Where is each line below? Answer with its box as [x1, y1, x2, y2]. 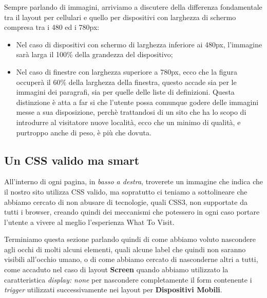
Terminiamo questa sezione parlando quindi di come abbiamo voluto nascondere [4, 234, 256, 244]
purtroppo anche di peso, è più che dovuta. [16, 127, 151, 137]
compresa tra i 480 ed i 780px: [4, 22, 100, 32]
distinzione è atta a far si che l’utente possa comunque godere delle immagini [16, 96, 259, 107]
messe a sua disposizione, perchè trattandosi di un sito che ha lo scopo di [16, 107, 246, 117]
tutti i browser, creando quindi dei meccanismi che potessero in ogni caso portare [4, 206, 260, 217]
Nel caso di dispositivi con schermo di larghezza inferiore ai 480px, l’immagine [16, 39, 262, 49]
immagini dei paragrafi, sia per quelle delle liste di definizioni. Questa [16, 86, 235, 97]
